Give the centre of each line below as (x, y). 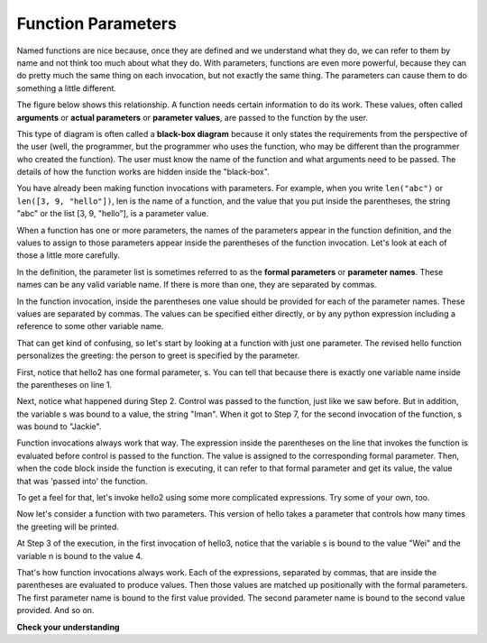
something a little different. (67, 88)
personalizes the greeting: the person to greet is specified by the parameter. (158, 355)
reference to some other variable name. (90, 326)
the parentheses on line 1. (64, 384)
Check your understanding (68, 627)
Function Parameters (97, 23)
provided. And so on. (55, 611)
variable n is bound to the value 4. (80, 556)
